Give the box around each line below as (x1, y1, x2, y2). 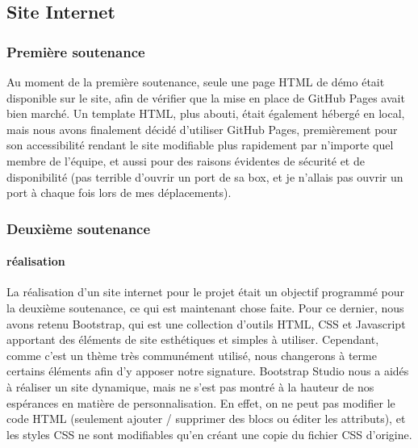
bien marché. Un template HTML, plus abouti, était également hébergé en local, (6, 105, 405, 122)
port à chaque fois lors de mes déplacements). (6, 184, 232, 201)
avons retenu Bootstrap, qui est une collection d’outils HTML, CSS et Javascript (6, 315, 406, 332)
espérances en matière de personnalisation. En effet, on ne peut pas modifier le (6, 394, 395, 411)
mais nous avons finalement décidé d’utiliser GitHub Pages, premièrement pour (6, 120, 398, 137)
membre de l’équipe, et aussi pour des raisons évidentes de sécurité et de (6, 152, 365, 169)
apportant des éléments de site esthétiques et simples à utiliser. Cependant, (6, 331, 379, 348)
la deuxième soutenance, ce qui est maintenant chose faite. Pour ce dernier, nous (6, 299, 404, 316)
